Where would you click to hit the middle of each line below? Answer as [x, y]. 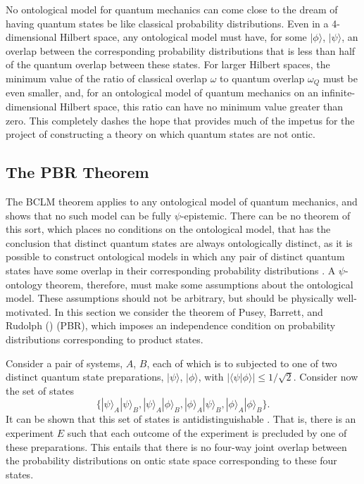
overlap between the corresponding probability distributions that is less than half [181, 50]
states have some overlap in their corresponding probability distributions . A [171, 270]
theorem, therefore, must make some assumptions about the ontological [199, 284]
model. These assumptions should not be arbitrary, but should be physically [170, 298]
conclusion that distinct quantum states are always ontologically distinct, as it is [179, 242]
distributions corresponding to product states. [105, 339]
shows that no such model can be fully [89, 215]
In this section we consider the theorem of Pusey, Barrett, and [189, 311]
